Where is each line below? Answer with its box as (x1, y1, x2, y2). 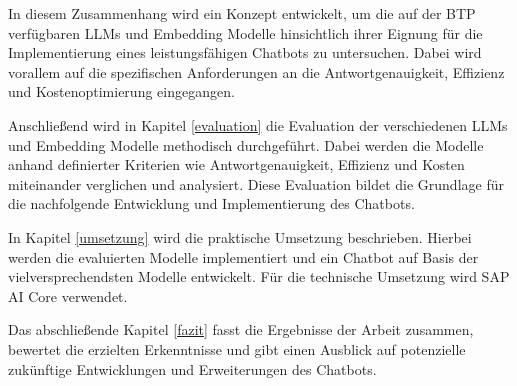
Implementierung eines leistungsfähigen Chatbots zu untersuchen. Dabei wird (8, 42, 482, 63)
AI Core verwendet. (8, 285, 128, 306)
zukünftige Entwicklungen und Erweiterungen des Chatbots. (8, 358, 377, 379)
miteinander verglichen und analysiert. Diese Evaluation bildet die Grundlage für (8, 173, 504, 194)
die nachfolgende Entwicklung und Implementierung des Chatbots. (8, 193, 415, 214)
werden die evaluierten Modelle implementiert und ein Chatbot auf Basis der (8, 246, 479, 267)
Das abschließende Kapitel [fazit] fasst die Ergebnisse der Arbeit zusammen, (8, 319, 474, 340)
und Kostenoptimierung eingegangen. (8, 81, 235, 102)
